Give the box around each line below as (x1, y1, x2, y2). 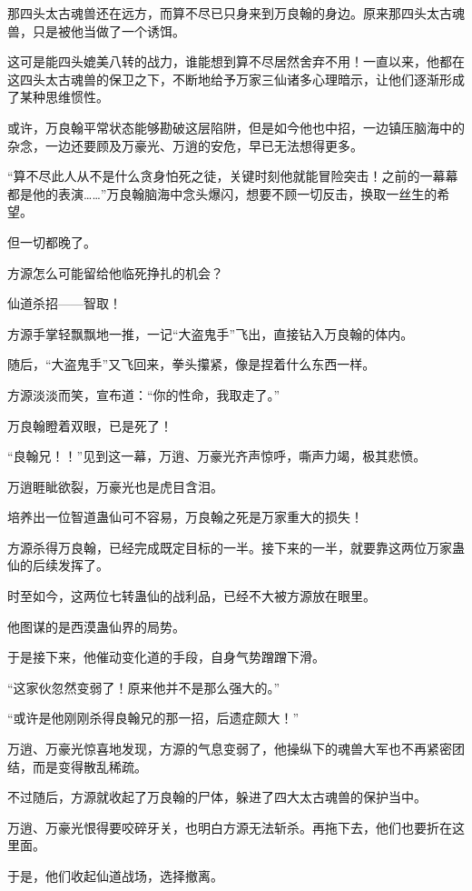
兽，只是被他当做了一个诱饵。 (7, 21, 185, 40)
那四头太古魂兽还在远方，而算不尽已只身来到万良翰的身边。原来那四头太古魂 (7, 4, 465, 22)
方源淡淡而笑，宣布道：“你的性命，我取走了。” (7, 385, 280, 404)
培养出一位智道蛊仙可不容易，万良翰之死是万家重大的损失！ (7, 507, 363, 526)
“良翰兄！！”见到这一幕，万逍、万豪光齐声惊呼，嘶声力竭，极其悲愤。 (7, 446, 427, 466)
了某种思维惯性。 (7, 87, 109, 106)
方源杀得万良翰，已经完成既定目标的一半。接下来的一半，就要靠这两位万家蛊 (7, 537, 465, 556)
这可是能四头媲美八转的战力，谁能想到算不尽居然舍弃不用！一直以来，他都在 (7, 52, 465, 71)
